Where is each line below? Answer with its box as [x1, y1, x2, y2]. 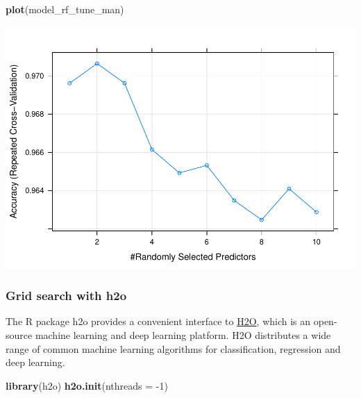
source [6, 327, 33, 342]
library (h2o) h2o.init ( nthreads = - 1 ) [6, 378, 168, 392]
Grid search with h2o [6, 287, 127, 304]
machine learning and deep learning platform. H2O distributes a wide [35, 327, 331, 342]
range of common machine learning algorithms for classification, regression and [6, 341, 341, 356]
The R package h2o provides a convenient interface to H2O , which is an [6, 314, 311, 329]
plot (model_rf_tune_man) [6, 2, 124, 16]
